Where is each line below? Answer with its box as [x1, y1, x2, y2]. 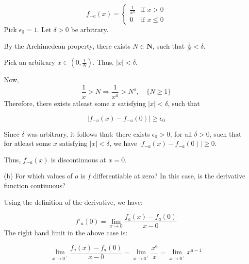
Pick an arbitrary [4, 57, 55, 67]
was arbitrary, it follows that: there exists [27, 128, 150, 139]
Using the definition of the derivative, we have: [4, 196, 143, 207]
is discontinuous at [50, 154, 106, 164]
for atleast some [4, 138, 51, 148]
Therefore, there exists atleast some [4, 98, 110, 108]
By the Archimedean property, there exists [4, 40, 131, 51]
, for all [170, 128, 192, 139]
